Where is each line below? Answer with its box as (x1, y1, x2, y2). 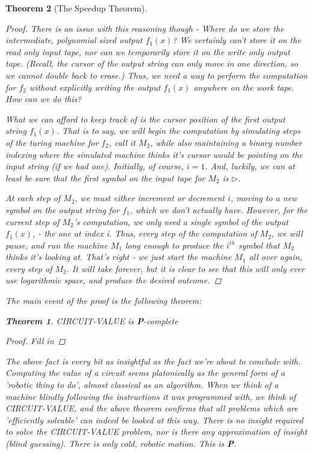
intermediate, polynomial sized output (5, 34, 143, 46)
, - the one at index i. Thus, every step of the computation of (32, 227, 257, 240)
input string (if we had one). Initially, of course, (5, 160, 184, 172)
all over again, (249, 250, 302, 263)
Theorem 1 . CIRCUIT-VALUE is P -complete (5, 314, 178, 327)
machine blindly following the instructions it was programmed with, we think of (5, 390, 296, 402)
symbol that (238, 238, 280, 251)
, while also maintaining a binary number (150, 136, 302, 148)
